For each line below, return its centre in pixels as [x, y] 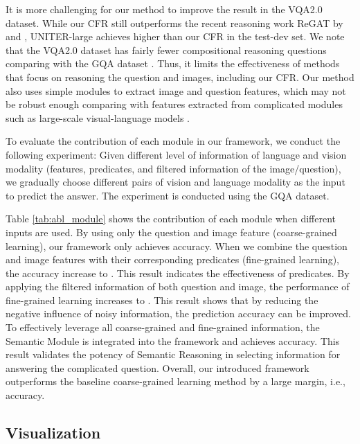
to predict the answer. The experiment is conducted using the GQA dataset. [168, 195]
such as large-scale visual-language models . [98, 117]
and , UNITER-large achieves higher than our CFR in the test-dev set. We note [175, 36]
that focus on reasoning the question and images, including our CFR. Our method [180, 77]
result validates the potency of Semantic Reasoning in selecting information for [173, 354]
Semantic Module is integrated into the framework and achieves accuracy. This [173, 340]
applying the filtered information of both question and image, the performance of [178, 286]
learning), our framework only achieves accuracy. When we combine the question [177, 246]
